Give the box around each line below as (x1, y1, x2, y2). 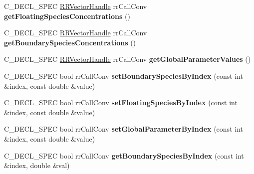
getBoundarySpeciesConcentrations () (4, 37, 136, 47)
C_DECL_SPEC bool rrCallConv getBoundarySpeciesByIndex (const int (4, 150, 244, 161)
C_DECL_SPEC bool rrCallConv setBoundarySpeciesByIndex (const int (4, 70, 244, 81)
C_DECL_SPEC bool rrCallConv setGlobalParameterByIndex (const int (4, 124, 243, 134)
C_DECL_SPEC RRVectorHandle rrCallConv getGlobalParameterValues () (4, 54, 251, 64)
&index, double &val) (4, 160, 70, 171)
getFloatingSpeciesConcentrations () (4, 10, 130, 21)
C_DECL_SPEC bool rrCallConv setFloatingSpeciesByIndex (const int (4, 97, 238, 108)
